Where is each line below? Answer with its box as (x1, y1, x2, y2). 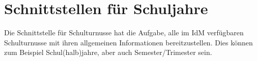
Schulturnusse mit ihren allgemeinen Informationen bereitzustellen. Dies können (4, 37, 253, 47)
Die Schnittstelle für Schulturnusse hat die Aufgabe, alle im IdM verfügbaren (4, 27, 244, 38)
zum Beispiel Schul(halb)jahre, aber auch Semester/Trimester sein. (4, 47, 212, 57)
